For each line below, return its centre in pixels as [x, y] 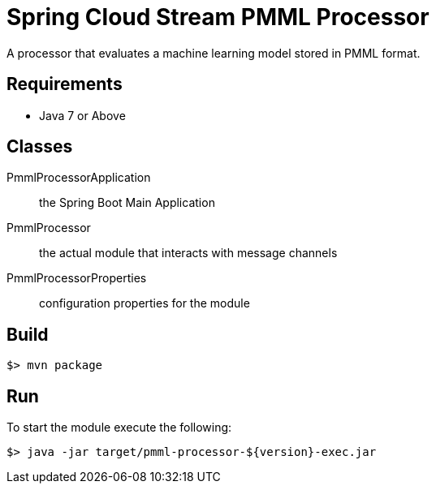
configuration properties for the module [145, 303]
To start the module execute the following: [119, 428]
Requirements [65, 84]
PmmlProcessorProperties [77, 278]
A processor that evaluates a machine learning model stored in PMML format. [214, 53]
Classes [40, 147]
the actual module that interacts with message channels [188, 253]
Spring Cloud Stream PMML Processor [218, 17]
